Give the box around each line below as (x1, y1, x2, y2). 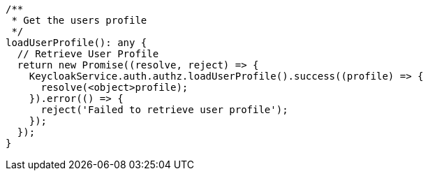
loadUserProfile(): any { (6, 37, 147, 48)
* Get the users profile (11, 15, 147, 26)
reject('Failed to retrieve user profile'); (40, 104, 288, 115)
